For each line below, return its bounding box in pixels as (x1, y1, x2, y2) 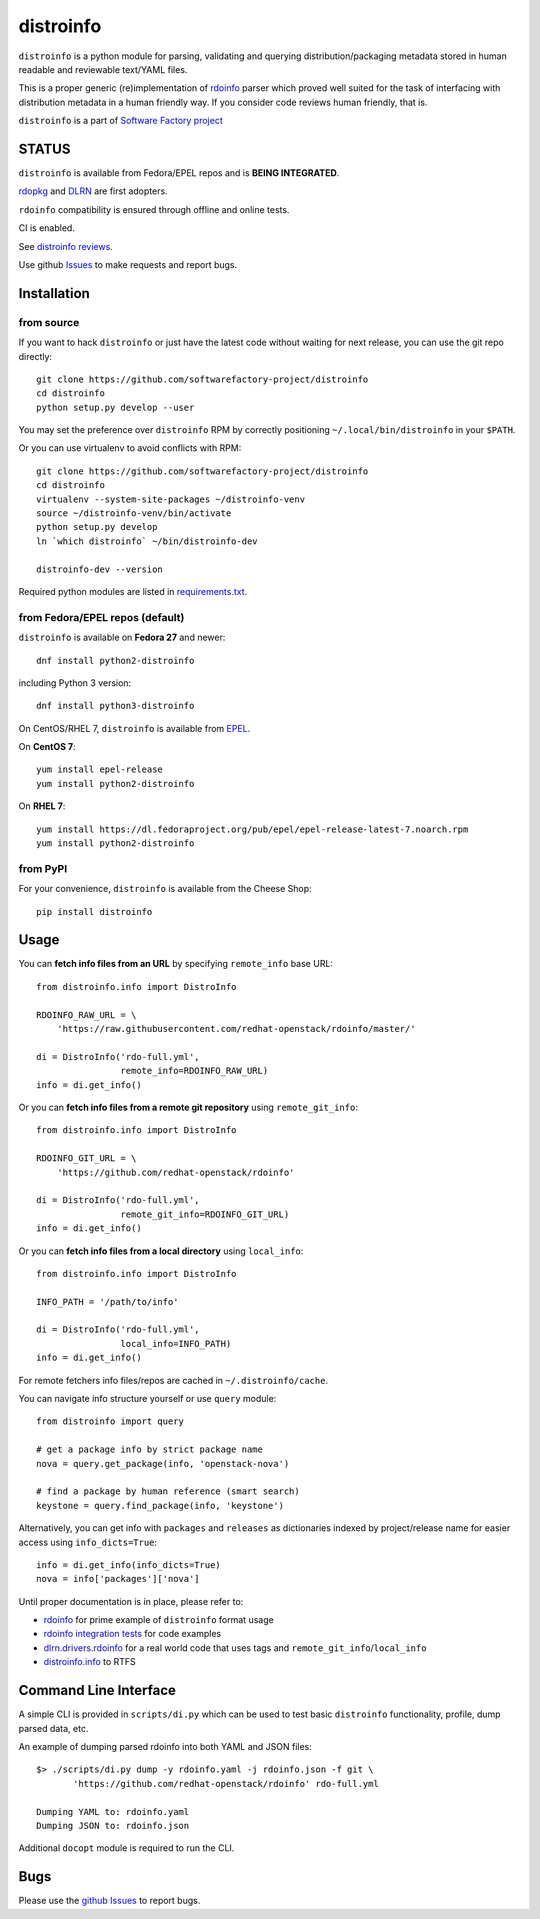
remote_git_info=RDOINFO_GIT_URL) (120, 1208, 290, 1220)
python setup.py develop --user (36, 401, 195, 413)
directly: (18, 350, 53, 362)
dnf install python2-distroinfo (36, 655, 195, 666)
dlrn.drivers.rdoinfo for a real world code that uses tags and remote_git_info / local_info (43, 1641, 427, 1654)
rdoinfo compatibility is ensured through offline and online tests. (18, 203, 290, 215)
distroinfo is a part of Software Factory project (18, 115, 224, 127)
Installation (18, 285, 90, 302)
